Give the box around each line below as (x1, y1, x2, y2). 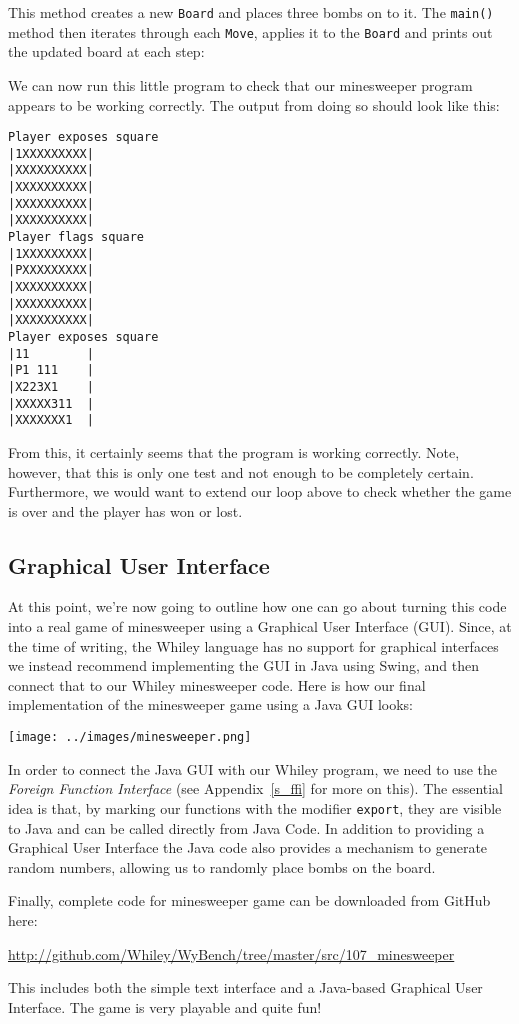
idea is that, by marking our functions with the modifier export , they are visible (8, 797, 502, 818)
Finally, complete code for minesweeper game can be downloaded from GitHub (8, 890, 491, 911)
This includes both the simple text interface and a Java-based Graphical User (8, 977, 483, 998)
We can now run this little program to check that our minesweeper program (8, 74, 473, 95)
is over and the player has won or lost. (8, 500, 243, 521)
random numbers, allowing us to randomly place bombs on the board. (8, 856, 436, 877)
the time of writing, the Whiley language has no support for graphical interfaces (8, 635, 499, 656)
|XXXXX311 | (8, 396, 94, 411)
